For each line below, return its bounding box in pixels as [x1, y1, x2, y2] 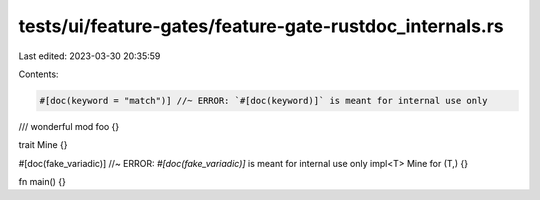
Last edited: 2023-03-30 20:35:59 [18, 50, 161, 62]
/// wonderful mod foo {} [18, 120, 120, 132]
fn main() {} [18, 176, 67, 188]
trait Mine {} [18, 139, 68, 151]
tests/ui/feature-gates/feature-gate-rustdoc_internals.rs [18, 15, 504, 37]
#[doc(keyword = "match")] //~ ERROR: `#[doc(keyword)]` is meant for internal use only [39, 95, 489, 106]
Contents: [18, 68, 59, 80]
